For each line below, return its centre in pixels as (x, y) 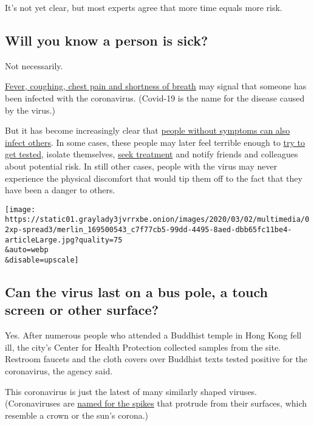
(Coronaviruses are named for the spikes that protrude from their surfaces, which (156, 403)
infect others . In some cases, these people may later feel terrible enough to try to (155, 142)
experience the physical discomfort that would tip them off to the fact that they (154, 178)
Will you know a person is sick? (107, 40)
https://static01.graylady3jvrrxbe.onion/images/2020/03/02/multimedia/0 (157, 220)
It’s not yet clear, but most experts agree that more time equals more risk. (144, 7)
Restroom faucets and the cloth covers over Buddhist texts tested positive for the (156, 359)
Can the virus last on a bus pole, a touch (136, 292)
